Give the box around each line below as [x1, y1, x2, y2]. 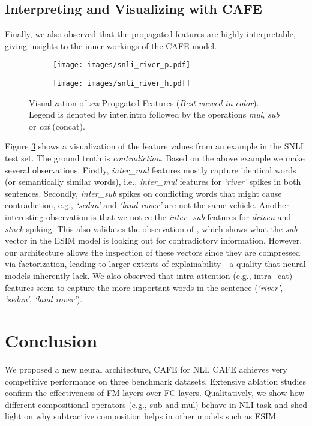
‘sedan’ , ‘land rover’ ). [5, 293, 83, 305]
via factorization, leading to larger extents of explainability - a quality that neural [5, 257, 306, 270]
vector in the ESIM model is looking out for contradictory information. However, [5, 234, 302, 247]
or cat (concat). [29, 119, 85, 132]
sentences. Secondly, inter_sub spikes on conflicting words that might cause [5, 187, 282, 199]
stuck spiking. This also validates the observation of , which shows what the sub [5, 222, 298, 235]
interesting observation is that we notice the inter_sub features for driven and [5, 211, 291, 223]
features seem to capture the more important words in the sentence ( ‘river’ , [5, 281, 283, 293]
